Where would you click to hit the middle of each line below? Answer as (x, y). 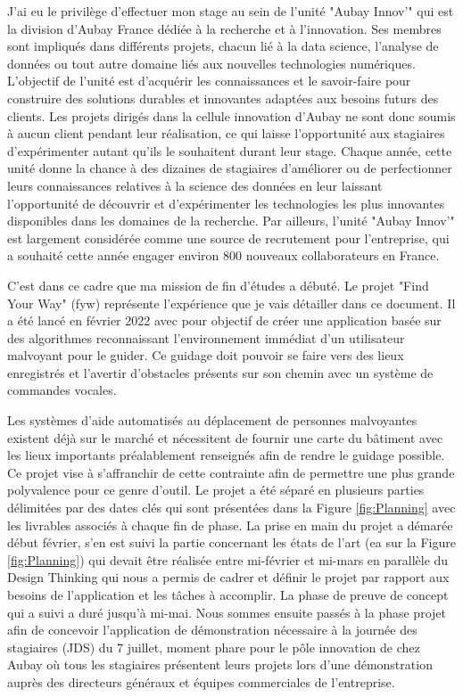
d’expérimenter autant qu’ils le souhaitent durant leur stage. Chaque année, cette (230, 150)
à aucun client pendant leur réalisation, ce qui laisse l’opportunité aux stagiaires (226, 133)
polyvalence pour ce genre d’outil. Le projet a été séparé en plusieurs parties (216, 490)
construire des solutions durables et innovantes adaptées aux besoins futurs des (223, 98)
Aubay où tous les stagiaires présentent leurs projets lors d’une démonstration (220, 664)
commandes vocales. (62, 390)
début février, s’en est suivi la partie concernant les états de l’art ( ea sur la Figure (231, 542)
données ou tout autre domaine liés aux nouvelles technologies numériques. (211, 63)
